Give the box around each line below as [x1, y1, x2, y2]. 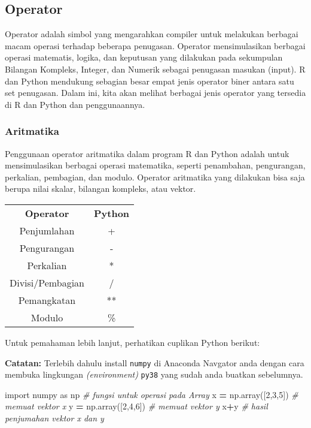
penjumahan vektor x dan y [5, 412, 104, 424]
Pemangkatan [18, 293, 76, 307]
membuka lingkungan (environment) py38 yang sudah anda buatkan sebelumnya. [5, 368, 303, 381]
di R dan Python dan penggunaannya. [5, 98, 145, 110]
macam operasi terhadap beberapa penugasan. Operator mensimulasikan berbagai [5, 39, 306, 52]
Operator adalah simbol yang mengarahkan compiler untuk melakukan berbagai [5, 28, 298, 40]
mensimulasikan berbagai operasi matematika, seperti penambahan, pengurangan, [5, 159, 306, 171]
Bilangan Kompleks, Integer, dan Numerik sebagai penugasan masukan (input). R [5, 62, 306, 75]
